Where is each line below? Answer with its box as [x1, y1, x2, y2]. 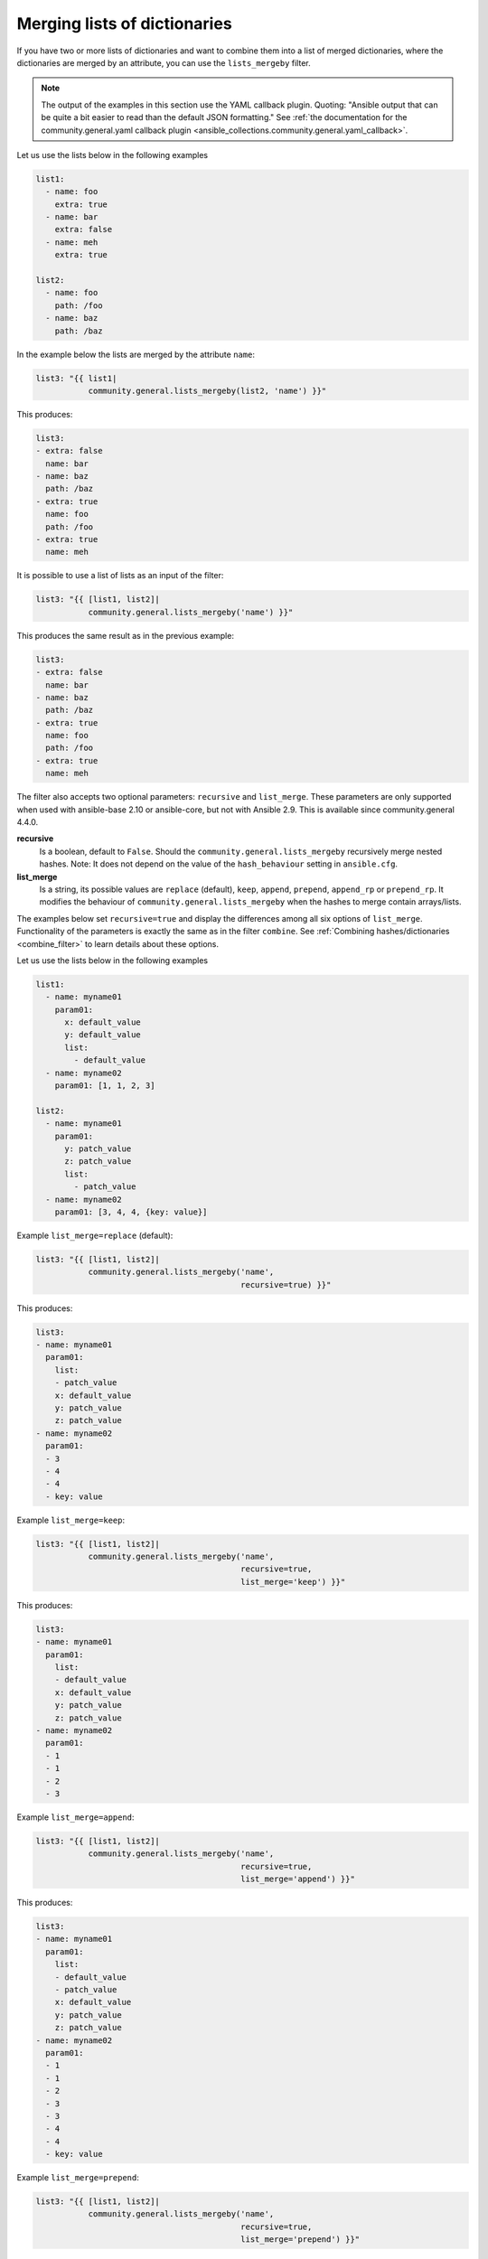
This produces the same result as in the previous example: [16, 630, 235, 641]
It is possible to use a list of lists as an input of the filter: [16, 570, 224, 581]
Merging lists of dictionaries [16, 14, 232, 33]
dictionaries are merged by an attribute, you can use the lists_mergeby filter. [16, 57, 311, 68]
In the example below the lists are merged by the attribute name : [16, 349, 255, 360]
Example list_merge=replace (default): [16, 1230, 174, 1241]
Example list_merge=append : [16, 1812, 135, 1823]
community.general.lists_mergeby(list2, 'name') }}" [88, 385, 327, 396]
